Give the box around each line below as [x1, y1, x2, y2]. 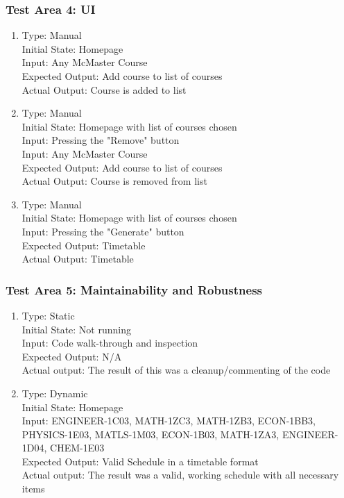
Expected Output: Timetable [21, 238, 146, 252]
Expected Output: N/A [21, 349, 122, 363]
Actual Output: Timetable [21, 251, 134, 266]
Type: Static [21, 308, 75, 322]
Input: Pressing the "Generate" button [21, 224, 184, 238]
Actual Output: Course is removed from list [21, 174, 207, 188]
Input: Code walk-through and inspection [21, 335, 198, 350]
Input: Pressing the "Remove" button [21, 133, 180, 147]
